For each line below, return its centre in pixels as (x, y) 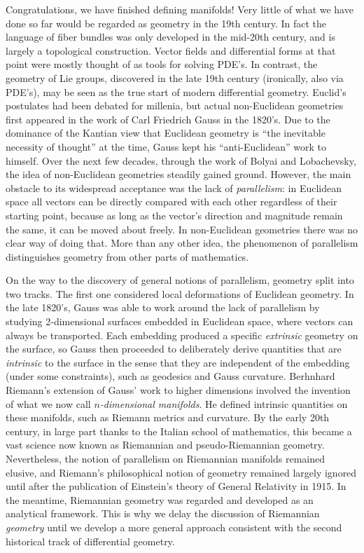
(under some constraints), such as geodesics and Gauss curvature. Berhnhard (170, 376)
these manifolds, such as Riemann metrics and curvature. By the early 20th (168, 417)
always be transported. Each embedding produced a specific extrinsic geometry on (182, 335)
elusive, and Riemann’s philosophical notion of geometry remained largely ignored (181, 472)
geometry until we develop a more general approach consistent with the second (174, 527)
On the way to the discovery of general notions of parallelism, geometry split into (180, 280)
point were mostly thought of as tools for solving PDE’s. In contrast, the (162, 64)
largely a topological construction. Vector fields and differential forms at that (171, 50)
